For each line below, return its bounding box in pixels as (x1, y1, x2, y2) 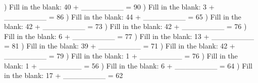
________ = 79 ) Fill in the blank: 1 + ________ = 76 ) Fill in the (4, 50, 238, 60)
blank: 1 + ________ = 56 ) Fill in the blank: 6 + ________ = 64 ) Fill (4, 60, 252, 70)
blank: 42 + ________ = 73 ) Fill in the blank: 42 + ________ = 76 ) (4, 21, 247, 31)
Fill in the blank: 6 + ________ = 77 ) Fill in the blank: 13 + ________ (4, 30, 254, 41)
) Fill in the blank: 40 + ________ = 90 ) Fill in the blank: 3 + (4, 1, 215, 11)
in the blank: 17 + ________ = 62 (4, 70, 123, 80)
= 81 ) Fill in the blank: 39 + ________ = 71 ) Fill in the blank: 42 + (4, 40, 235, 51)
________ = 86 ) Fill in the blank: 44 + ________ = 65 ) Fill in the (4, 11, 241, 21)
